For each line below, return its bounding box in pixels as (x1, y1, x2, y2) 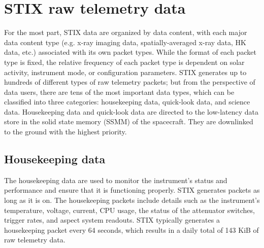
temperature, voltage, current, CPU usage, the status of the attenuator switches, (4, 204, 255, 215)
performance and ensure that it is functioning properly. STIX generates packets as (4, 185, 260, 195)
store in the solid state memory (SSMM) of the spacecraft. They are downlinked (4, 116, 253, 127)
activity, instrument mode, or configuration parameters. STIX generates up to (4, 66, 247, 77)
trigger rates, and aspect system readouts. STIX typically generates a (4, 215, 220, 225)
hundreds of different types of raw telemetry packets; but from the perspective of (4, 77, 255, 87)
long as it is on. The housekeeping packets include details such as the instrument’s (4, 195, 260, 205)
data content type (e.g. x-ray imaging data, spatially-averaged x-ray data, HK (4, 37, 246, 47)
